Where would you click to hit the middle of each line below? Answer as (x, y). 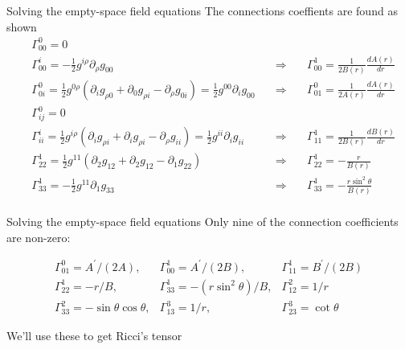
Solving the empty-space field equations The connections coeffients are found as (202, 10)
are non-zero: (39, 237)
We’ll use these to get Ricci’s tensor (94, 336)
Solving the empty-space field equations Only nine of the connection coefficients (202, 221)
